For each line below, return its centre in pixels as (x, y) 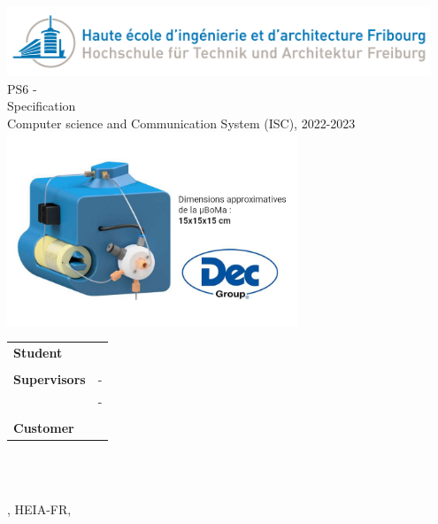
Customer (44, 428)
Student (38, 353)
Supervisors (50, 379)
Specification (42, 106)
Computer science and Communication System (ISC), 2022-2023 (181, 123)
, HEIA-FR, (39, 509)
